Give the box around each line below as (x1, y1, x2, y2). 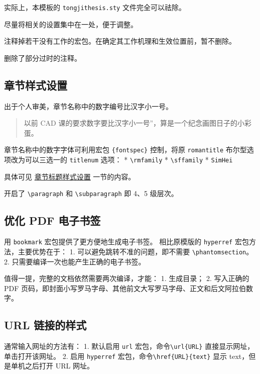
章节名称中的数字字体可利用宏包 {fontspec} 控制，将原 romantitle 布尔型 (4, 144, 247, 155)
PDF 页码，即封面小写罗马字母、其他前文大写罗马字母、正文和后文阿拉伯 (4, 283, 246, 293)
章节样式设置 (4, 77, 67, 92)
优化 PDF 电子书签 (4, 213, 101, 228)
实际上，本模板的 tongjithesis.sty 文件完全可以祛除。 (4, 2, 186, 12)
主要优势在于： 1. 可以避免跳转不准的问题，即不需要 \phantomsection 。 (18, 246, 253, 256)
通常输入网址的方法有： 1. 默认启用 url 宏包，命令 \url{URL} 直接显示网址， (4, 341, 254, 351)
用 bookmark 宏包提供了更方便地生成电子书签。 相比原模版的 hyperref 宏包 (4, 236, 249, 247)
